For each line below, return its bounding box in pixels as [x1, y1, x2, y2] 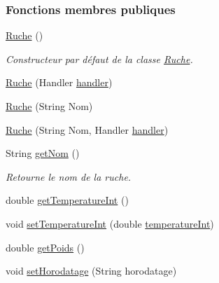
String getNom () [6, 146, 80, 160]
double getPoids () [6, 240, 85, 254]
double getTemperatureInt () [6, 193, 129, 207]
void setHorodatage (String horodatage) [6, 263, 177, 278]
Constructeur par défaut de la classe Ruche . [6, 51, 193, 66]
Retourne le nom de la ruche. [6, 169, 132, 184]
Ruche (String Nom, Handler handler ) [6, 122, 169, 137]
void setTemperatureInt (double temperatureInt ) [6, 216, 214, 230]
